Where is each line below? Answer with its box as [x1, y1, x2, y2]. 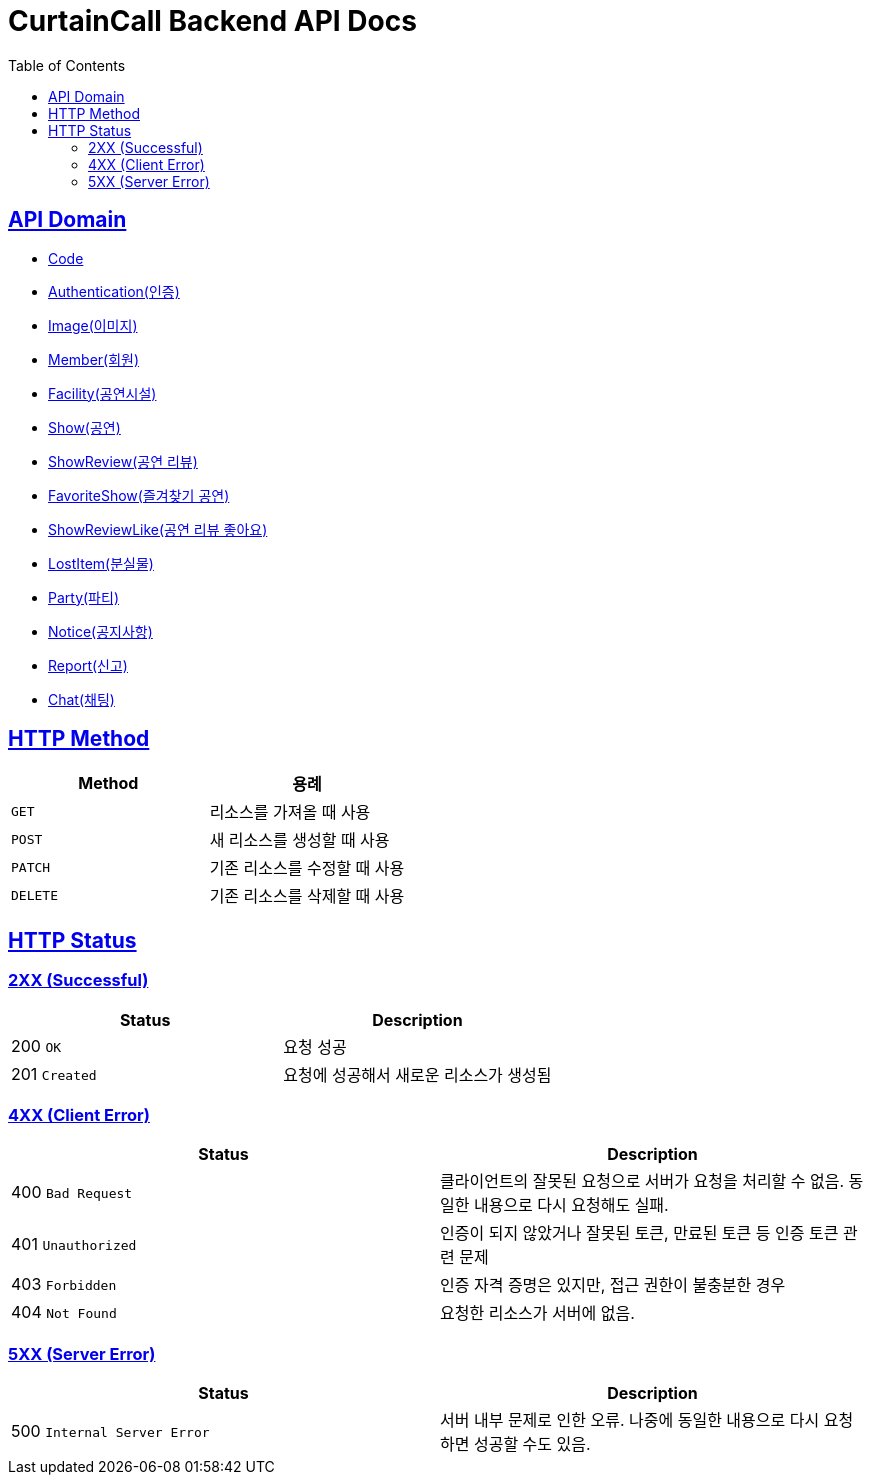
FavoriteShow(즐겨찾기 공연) [48, 486, 230, 504]
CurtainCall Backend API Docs [8, 4, 417, 38]
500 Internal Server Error [11, 1421, 210, 1442]
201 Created [11, 1063, 97, 1084]
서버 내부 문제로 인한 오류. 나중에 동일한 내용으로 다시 [440, 1410, 820, 1431]
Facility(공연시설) [48, 384, 157, 402]
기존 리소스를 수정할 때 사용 [209, 858, 405, 879]
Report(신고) [48, 656, 128, 674]
